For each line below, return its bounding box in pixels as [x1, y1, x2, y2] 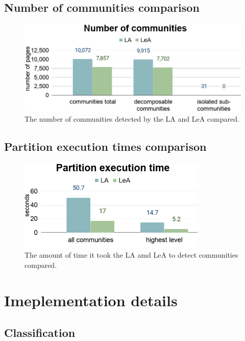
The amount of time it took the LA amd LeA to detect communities [24, 249, 238, 260]
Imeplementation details [4, 289, 178, 310]
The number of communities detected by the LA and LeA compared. [24, 113, 239, 124]
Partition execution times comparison [4, 138, 207, 154]
